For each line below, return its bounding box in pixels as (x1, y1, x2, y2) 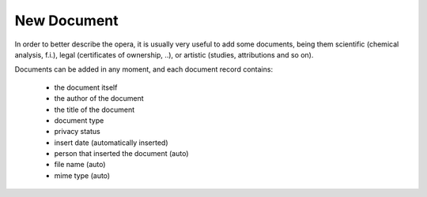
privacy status (54, 127, 100, 136)
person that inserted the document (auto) (54, 149, 189, 158)
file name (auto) (54, 160, 106, 169)
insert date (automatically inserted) (54, 138, 169, 147)
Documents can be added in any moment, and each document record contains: (14, 65, 273, 74)
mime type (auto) (54, 170, 111, 180)
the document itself (54, 83, 118, 92)
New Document (14, 12, 119, 29)
